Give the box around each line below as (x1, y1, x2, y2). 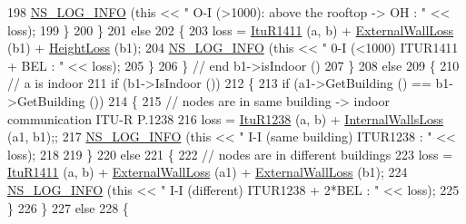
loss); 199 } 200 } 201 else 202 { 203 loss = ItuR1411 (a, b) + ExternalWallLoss (7, 20, 454, 39)
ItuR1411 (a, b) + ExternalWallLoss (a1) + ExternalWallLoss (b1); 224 (7, 162, 408, 181)
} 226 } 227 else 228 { (7, 198, 129, 217)
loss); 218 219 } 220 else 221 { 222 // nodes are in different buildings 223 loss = (7, 144, 453, 163)
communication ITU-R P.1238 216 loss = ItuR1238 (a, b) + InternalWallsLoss (7, 109, 443, 128)
